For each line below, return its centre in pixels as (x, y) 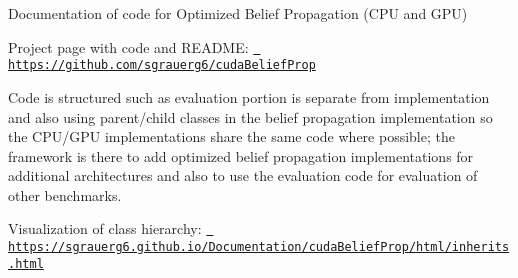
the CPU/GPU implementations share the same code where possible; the (231, 136)
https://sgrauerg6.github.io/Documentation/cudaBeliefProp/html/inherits (259, 247)
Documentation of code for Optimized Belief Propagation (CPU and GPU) (238, 13)
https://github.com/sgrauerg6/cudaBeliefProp (162, 65)
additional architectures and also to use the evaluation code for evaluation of (243, 175)
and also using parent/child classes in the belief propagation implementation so (250, 116)
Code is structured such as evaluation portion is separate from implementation (249, 96)
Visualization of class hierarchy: (105, 228)
